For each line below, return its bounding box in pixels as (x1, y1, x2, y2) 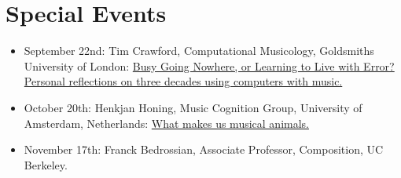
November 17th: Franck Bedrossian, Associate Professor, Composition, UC (24, 141, 384, 158)
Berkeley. (24, 156, 68, 173)
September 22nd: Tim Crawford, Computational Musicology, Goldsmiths (24, 42, 374, 59)
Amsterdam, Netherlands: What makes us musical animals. (24, 114, 309, 131)
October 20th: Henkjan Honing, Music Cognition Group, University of (24, 99, 362, 115)
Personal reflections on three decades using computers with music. (24, 73, 343, 89)
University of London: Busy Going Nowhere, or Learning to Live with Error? (24, 57, 395, 74)
